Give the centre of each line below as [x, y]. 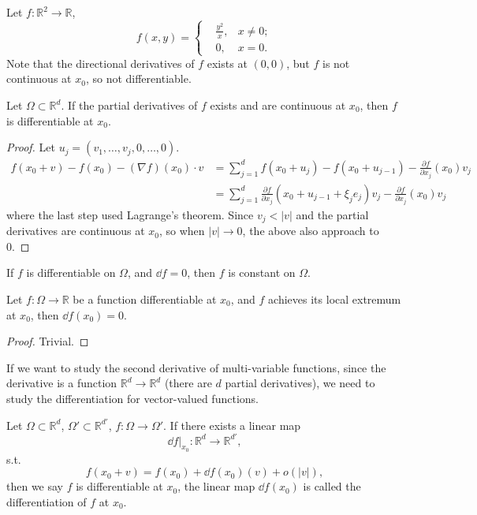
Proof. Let [31, 147]
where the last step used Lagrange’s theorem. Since [130, 214]
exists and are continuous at [278, 105]
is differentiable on [71, 272]
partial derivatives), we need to [300, 383]
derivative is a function [62, 383]
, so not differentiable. [138, 78]
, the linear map [216, 486]
